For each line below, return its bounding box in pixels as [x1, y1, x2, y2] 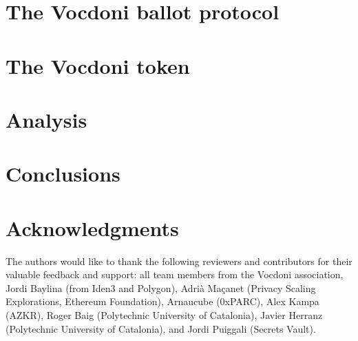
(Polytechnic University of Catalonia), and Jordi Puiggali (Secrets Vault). [6, 321, 316, 335]
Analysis [6, 105, 87, 133]
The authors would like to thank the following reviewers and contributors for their [6, 253, 352, 268]
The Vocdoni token [6, 51, 190, 79]
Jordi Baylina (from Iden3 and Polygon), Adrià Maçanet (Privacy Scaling [6, 280, 316, 295]
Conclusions [6, 159, 120, 188]
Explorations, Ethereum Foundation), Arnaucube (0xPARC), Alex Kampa [6, 294, 319, 309]
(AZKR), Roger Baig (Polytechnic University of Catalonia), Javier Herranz [6, 308, 323, 322]
